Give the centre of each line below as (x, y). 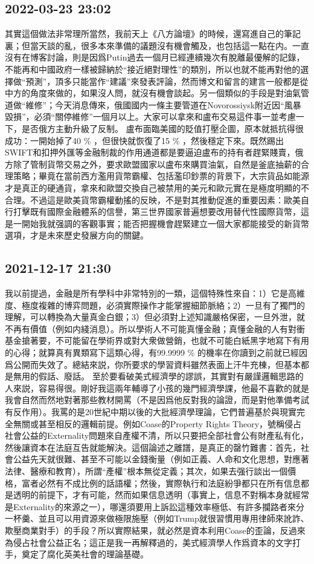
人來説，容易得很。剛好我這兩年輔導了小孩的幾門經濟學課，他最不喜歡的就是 (157, 388)
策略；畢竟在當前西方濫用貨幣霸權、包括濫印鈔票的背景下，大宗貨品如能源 (161, 176)
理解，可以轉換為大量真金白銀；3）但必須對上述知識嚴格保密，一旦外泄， (151, 317)
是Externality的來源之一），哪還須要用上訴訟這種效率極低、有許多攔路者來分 (155, 506)
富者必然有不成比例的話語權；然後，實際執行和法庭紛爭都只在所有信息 (161, 483)
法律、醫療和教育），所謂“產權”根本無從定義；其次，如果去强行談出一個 (146, 471)
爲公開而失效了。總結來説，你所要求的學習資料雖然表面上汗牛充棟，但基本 (153, 364)
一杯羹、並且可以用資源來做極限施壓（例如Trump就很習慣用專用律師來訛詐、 (157, 518)
